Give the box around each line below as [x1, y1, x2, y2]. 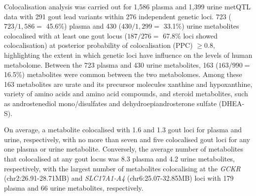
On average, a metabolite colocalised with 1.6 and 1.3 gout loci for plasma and [4, 124, 242, 135]
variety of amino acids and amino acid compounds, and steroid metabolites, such [4, 88, 248, 99]
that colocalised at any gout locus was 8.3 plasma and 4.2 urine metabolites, [4, 153, 235, 163]
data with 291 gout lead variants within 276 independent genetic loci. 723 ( [4, 11, 231, 21]
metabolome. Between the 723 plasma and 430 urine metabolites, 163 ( [4, 59, 219, 70]
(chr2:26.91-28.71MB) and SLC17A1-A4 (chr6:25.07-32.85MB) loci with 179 [4, 173, 234, 183]
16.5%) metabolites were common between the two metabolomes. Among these [4, 69, 242, 79]
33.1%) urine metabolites [163, 21, 239, 31]
